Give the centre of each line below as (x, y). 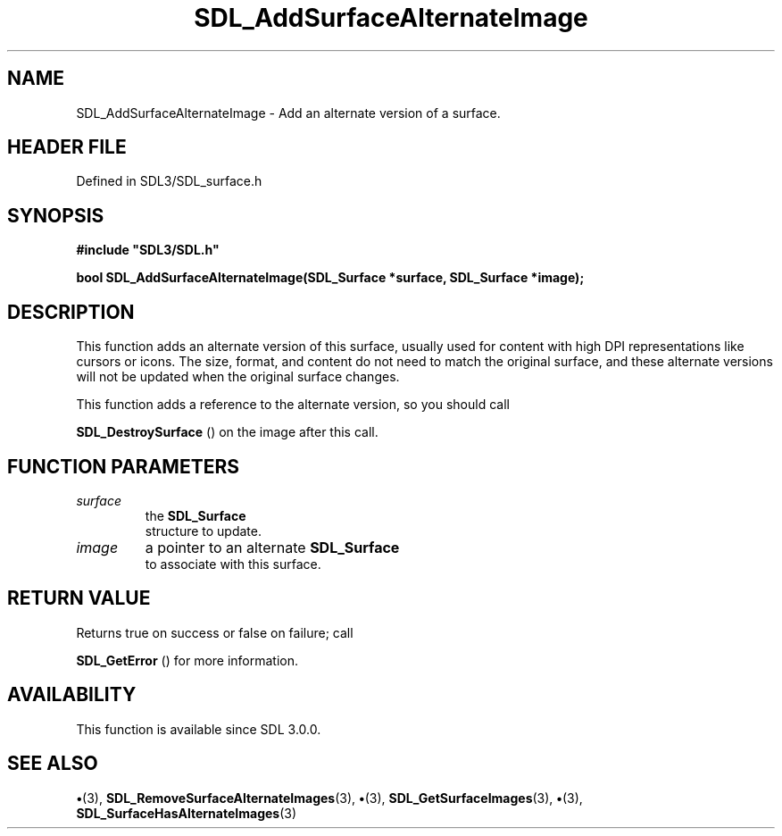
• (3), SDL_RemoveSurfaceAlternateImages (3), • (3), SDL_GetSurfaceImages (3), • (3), (329, 798)
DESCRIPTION (71, 312)
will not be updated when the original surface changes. (238, 377)
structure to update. (204, 531)
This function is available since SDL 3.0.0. (199, 729)
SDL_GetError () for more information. (187, 660)
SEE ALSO (53, 764)
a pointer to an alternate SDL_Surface (272, 547)
